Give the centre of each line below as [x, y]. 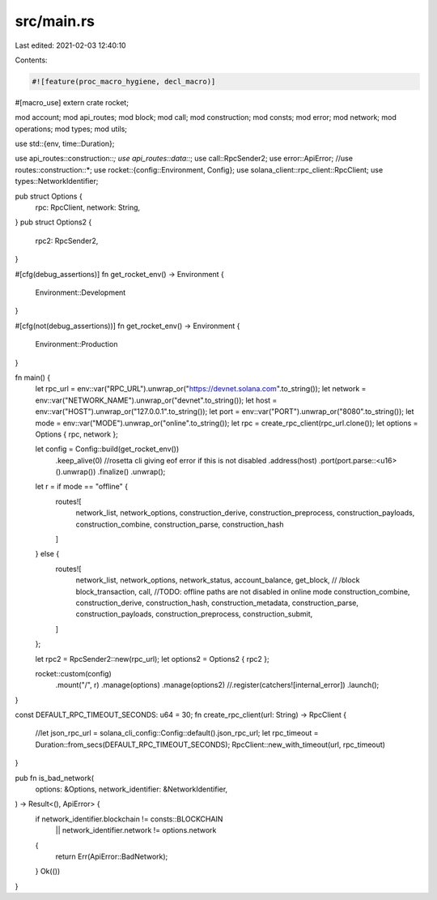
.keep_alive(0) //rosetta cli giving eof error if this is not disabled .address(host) [186, 460]
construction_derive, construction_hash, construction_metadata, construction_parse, [217, 603]
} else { [47, 554]
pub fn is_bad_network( [55, 778]
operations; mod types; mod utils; [71, 129]
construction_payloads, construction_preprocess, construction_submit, [194, 614]
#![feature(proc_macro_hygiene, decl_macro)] [124, 81]
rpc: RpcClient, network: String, [88, 207]
